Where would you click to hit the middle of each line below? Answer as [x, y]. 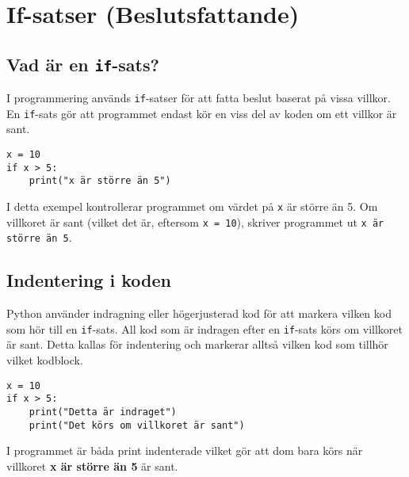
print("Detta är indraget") [103, 412]
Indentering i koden [89, 280]
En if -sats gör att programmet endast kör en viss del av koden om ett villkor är [202, 113]
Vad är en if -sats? [83, 64]
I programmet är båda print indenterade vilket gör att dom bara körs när [185, 450]
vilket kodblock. [45, 360]
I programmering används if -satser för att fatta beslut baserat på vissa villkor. [199, 98]
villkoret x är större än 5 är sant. [92, 466]
